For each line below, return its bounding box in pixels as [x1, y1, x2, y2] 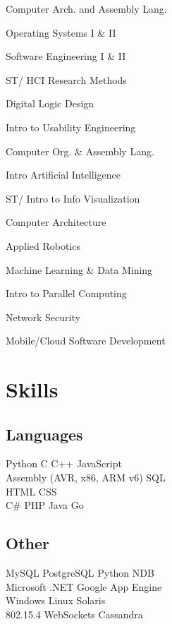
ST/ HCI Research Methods [6, 72, 127, 87]
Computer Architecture [6, 215, 106, 229]
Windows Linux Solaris [6, 593, 106, 608]
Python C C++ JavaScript [6, 456, 122, 471]
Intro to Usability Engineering [6, 119, 136, 134]
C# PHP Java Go [6, 498, 84, 512]
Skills [6, 375, 59, 404]
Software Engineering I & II [6, 49, 126, 64]
